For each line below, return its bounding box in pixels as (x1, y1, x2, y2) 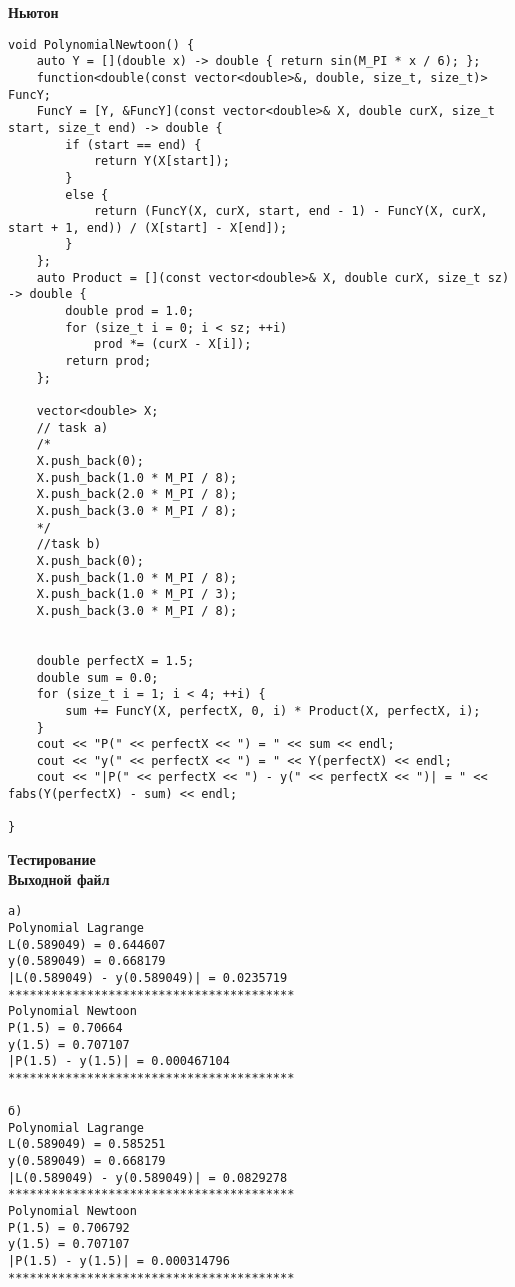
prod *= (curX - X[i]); (93, 337, 252, 352)
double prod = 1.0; (65, 304, 195, 319)
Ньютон (8, 2, 59, 22)
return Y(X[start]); (93, 154, 230, 169)
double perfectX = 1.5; (36, 653, 195, 668)
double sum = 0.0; (36, 670, 159, 685)
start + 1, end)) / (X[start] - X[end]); (8, 220, 288, 235)
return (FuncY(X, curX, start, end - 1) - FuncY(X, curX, (93, 204, 488, 219)
